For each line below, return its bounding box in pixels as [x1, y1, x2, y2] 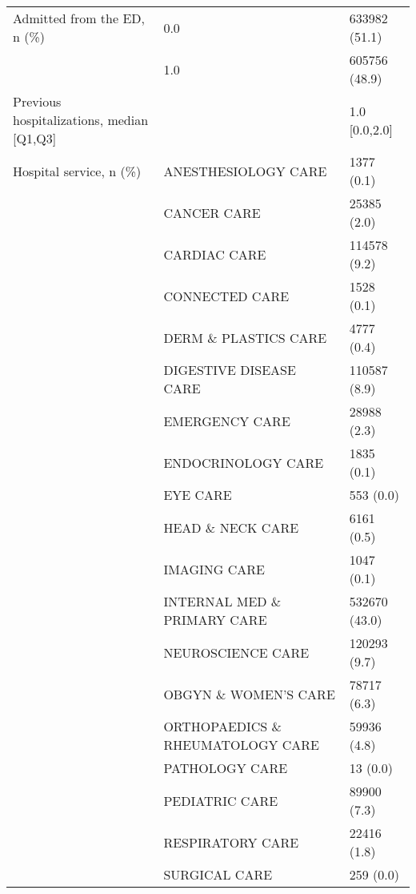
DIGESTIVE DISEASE [163, 360, 296, 379]
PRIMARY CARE [163, 610, 267, 629]
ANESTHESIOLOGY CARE [163, 161, 327, 180]
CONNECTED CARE [163, 286, 290, 305]
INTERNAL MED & [163, 592, 282, 610]
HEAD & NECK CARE [163, 517, 299, 537]
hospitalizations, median [13, 111, 149, 129]
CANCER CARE [163, 203, 261, 222]
